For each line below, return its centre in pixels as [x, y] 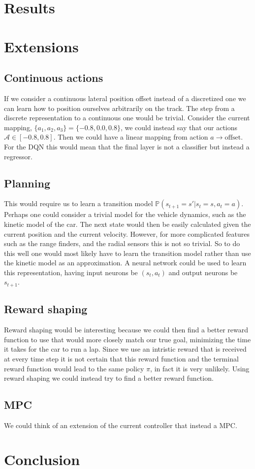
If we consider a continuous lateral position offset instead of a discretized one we [125, 98]
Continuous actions [54, 78]
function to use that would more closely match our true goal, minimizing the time [127, 339]
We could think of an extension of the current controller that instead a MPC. [121, 425]
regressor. [18, 156]
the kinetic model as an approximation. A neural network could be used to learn [125, 263]
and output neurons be [203, 272]
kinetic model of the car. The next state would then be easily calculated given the [127, 224]
